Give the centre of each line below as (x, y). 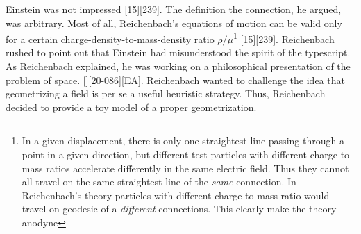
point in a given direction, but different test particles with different (165, 154)
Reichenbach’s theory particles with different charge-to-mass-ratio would (176, 195)
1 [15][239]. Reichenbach (284, 38)
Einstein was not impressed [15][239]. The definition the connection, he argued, (174, 9)
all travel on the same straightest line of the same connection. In (159, 182)
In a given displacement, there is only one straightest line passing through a (183, 141)
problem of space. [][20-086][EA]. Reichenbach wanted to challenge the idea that (175, 80)
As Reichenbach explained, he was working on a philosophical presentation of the (178, 66)
